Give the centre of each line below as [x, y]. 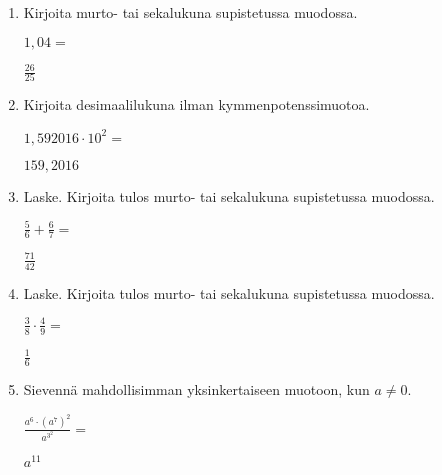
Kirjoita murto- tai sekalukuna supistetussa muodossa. [190, 12]
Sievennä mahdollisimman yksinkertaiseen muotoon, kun [196, 389]
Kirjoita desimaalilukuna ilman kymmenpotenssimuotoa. [196, 104]
